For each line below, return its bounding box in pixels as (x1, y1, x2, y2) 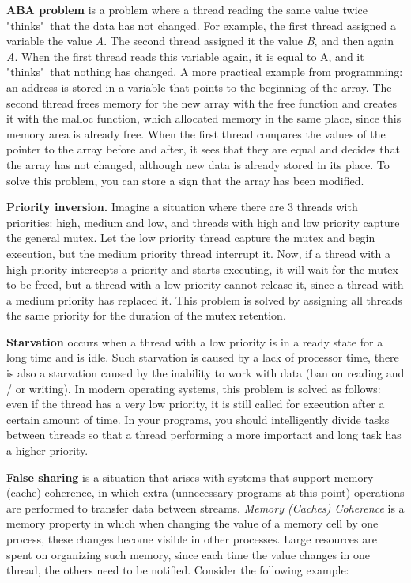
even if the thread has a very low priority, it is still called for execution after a (6, 396, 385, 412)
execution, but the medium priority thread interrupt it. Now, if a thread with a (6, 244, 391, 261)
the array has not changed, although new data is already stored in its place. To (6, 156, 390, 172)
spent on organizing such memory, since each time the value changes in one (6, 546, 370, 562)
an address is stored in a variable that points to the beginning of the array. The (6, 78, 392, 95)
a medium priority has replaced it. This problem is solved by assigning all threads (6, 291, 402, 308)
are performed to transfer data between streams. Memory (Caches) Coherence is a (6, 499, 405, 516)
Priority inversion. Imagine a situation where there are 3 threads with (6, 199, 358, 215)
